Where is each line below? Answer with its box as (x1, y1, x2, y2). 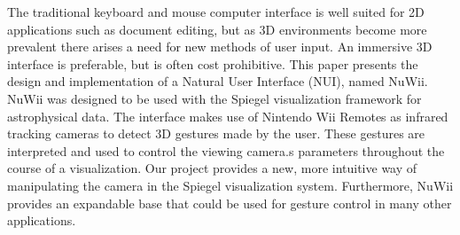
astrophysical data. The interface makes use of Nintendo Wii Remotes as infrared (7, 106, 448, 125)
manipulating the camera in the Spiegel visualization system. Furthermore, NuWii (7, 176, 454, 194)
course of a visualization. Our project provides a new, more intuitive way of (7, 159, 417, 177)
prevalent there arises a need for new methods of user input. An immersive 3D (7, 37, 433, 56)
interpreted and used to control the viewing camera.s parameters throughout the (7, 141, 445, 160)
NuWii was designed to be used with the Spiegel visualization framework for (7, 89, 422, 107)
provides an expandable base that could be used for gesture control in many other (7, 193, 452, 212)
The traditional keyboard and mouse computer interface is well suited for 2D (7, 3, 425, 20)
